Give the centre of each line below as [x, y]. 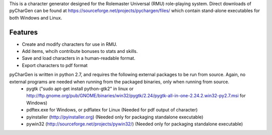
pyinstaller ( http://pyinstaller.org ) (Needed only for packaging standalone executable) [115, 117]
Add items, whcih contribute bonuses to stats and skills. [80, 51]
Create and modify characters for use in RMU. [70, 44]
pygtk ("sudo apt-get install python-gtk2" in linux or [80, 89]
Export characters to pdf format [55, 65]
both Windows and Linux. [36, 18]
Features [23, 32]
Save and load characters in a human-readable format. [79, 58]
